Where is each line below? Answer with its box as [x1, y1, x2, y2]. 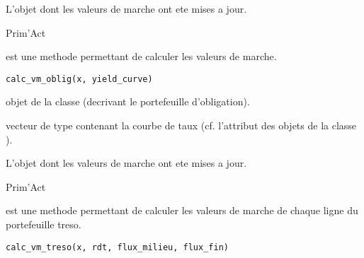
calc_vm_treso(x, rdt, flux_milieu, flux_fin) [6, 242, 229, 252]
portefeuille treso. [6, 217, 81, 231]
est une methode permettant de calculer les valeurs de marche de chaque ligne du [6, 203, 358, 218]
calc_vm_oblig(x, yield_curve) [6, 74, 153, 84]
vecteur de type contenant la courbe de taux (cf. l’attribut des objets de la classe [6, 118, 357, 133]
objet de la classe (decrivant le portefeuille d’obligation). [6, 94, 250, 109]
